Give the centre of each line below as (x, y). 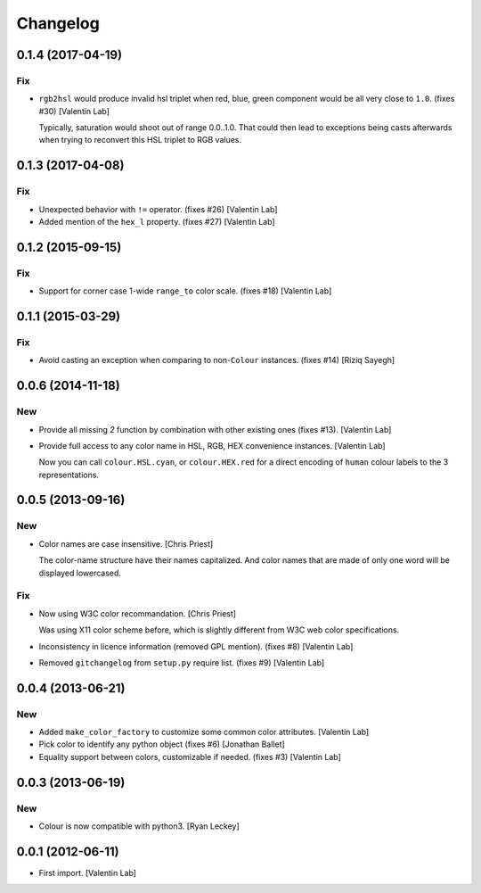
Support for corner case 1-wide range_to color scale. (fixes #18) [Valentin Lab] (185, 291)
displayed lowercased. (80, 573)
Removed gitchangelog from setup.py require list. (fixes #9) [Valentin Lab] (182, 662)
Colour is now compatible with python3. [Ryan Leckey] (139, 826)
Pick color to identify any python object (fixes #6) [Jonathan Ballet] (162, 744)
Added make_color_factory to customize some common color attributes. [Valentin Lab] (204, 732)
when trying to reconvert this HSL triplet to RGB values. (140, 140)
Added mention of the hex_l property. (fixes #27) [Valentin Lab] (157, 222)
